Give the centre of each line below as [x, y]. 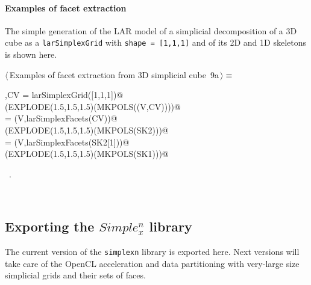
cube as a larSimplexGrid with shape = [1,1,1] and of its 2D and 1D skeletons [155, 42]
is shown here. [31, 54]
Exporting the [50, 226]
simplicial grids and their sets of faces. [75, 275]
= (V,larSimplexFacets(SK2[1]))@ [67, 142]
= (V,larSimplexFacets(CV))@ [61, 118]
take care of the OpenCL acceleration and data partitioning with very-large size [152, 263]
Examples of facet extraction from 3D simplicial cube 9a [114, 74]
